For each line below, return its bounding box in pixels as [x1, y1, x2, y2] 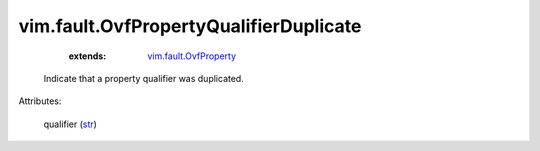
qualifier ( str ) [43, 118, 97, 130]
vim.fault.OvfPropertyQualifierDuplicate [18, 15, 362, 37]
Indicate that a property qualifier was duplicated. [43, 72, 244, 84]
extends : [68, 50, 107, 62]
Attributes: [18, 95, 62, 107]
